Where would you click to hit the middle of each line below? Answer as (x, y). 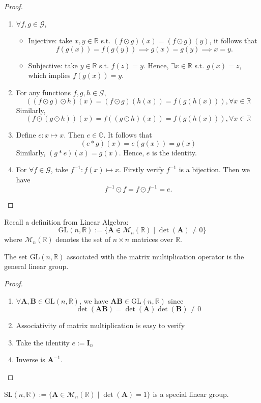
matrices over (152, 239)
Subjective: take (53, 65)
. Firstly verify (141, 169)
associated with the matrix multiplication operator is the (155, 256)
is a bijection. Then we (214, 169)
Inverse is (31, 359)
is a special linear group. (191, 394)
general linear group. (36, 266)
